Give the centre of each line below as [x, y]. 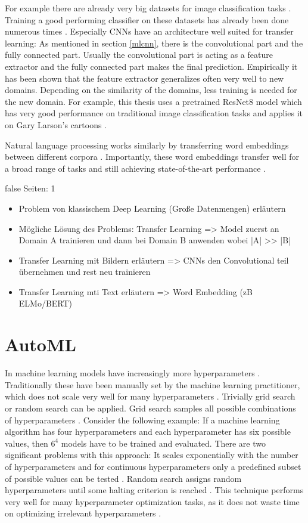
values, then [27, 443]
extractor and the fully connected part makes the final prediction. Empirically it [151, 66]
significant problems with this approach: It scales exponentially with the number [152, 455]
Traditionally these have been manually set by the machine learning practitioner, [153, 384]
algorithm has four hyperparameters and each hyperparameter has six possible [148, 431]
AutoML [41, 344]
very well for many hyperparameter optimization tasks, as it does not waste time [152, 501]
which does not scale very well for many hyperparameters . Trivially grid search [150, 396]
